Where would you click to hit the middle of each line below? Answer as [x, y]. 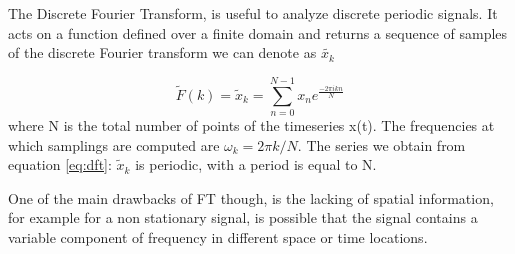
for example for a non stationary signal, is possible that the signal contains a [243, 217]
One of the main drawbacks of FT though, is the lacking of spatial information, [251, 197]
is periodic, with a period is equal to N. [256, 164]
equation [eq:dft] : [60, 164]
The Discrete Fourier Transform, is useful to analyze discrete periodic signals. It [253, 13]
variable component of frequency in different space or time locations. [218, 236]
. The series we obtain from [381, 144]
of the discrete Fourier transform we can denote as [162, 52]
